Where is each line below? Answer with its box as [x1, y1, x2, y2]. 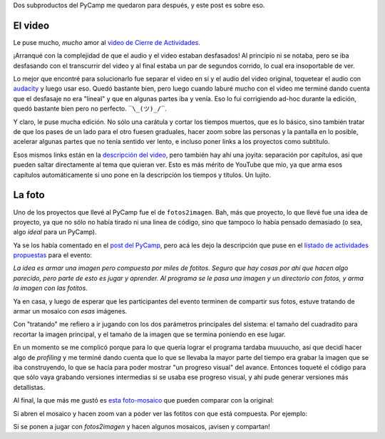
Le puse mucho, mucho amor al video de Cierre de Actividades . [13, 38, 201, 46]
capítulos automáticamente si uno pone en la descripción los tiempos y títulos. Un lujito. [13, 170, 271, 179]
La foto [13, 189, 46, 201]
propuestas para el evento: [13, 251, 93, 259]
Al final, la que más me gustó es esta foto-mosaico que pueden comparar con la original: [13, 396, 274, 405]
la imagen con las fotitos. [13, 284, 88, 292]
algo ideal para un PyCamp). [13, 228, 97, 237]
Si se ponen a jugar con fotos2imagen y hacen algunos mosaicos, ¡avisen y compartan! [13, 422, 270, 430]
